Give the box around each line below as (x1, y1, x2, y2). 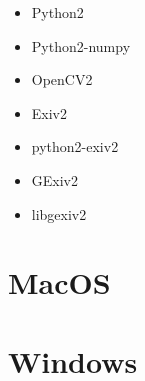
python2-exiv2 (31, 136, 119, 157)
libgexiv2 (31, 203, 87, 224)
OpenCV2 (31, 69, 93, 90)
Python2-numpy (31, 35, 131, 56)
